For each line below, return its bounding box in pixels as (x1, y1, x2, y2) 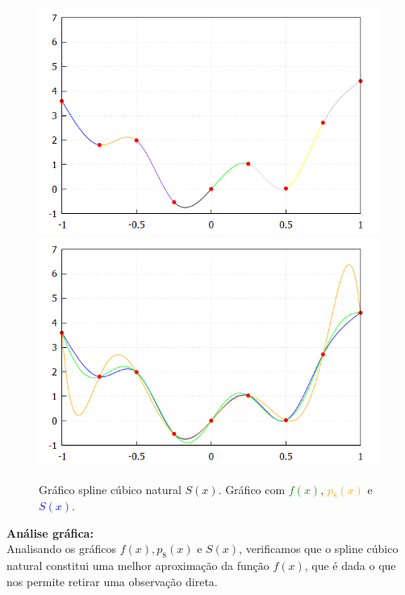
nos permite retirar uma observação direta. (6, 572, 218, 589)
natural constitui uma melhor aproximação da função (6, 557, 269, 574)
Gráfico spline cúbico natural (39, 480, 182, 497)
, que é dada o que (304, 557, 396, 574)
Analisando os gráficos (6, 540, 116, 557)
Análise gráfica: (6, 524, 94, 541)
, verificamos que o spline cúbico (239, 540, 399, 557)
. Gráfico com (218, 480, 286, 497)
